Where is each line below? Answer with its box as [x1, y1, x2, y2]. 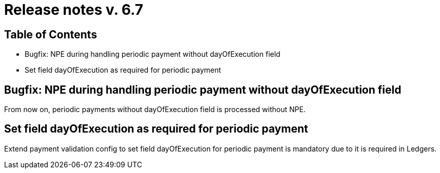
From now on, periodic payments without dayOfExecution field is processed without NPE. [4, 105, 306, 114]
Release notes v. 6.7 [4, 1, 144, 18]
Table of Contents [4, 28, 97, 41]
